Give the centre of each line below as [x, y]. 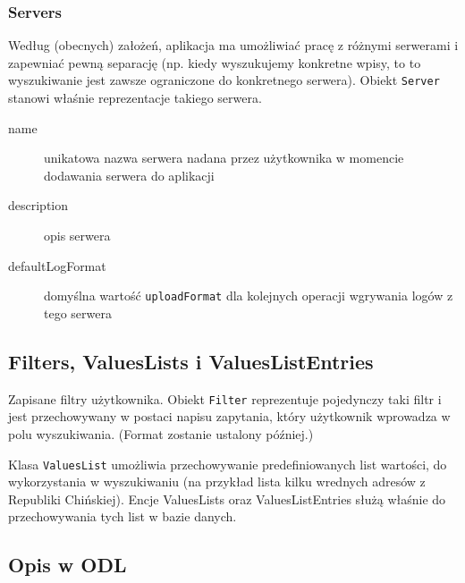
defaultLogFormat [57, 265]
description [38, 205]
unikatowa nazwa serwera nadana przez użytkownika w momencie [224, 158]
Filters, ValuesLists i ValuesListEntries [191, 361]
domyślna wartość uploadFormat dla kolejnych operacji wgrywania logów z [249, 296]
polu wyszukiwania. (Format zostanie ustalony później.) [161, 433]
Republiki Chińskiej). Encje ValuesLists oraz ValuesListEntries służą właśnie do [227, 499]
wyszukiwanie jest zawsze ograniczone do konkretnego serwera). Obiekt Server [224, 80]
